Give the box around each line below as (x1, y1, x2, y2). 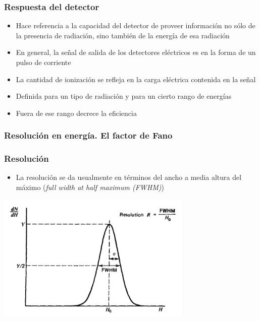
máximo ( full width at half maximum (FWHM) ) (16, 182, 164, 192)
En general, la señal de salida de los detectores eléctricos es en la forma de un (16, 47, 256, 57)
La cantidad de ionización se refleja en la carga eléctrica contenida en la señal (16, 74, 256, 84)
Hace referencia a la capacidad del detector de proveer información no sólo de (16, 20, 255, 31)
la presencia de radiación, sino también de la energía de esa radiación (16, 30, 230, 40)
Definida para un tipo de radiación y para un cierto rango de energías (16, 91, 232, 101)
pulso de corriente (16, 57, 71, 67)
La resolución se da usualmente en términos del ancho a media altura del (16, 172, 242, 182)
